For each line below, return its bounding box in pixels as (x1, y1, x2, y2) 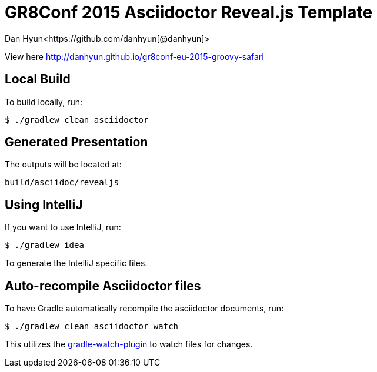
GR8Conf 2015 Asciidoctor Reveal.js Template (5, 2, 373, 22)
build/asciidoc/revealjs (5, 177, 119, 187)
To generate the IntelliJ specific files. (5, 258, 148, 269)
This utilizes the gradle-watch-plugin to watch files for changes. (5, 339, 253, 350)
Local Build (5, 72, 71, 87)
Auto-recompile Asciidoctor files (5, 278, 201, 293)
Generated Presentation (5, 135, 148, 150)
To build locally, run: (5, 96, 83, 107)
